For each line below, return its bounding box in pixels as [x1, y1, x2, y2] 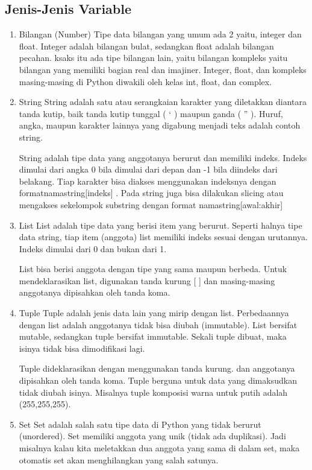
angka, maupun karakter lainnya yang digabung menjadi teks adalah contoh [19, 119, 301, 132]
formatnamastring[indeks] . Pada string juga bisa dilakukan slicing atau [19, 186, 284, 199]
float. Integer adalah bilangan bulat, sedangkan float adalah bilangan [19, 39, 274, 52]
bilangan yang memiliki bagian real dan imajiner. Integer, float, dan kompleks [19, 63, 307, 75]
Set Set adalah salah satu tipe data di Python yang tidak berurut [19, 418, 261, 430]
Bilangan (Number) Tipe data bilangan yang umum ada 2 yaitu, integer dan [19, 28, 302, 40]
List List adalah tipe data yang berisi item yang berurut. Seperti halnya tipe [19, 218, 302, 231]
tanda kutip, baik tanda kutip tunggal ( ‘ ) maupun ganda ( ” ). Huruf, [19, 107, 283, 119]
